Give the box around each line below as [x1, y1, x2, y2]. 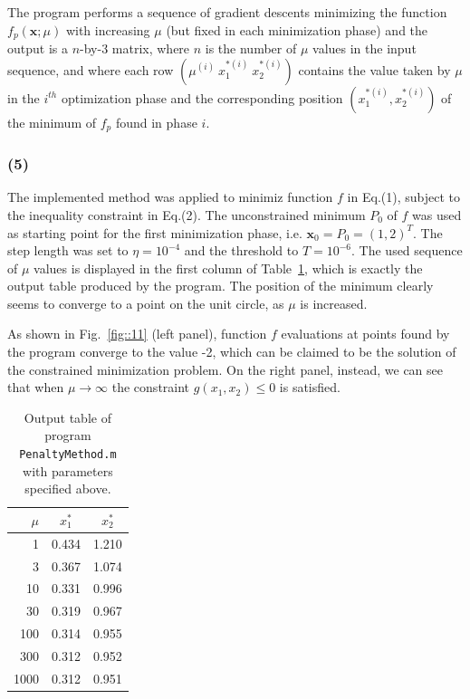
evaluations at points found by [281, 324, 450, 343]
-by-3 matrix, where [80, 39, 190, 58]
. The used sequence [351, 241, 463, 260]
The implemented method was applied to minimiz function [7, 187, 333, 206]
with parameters [23, 461, 113, 480]
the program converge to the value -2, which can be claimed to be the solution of [7, 342, 456, 361]
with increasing [65, 20, 150, 39]
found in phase [115, 112, 197, 131]
